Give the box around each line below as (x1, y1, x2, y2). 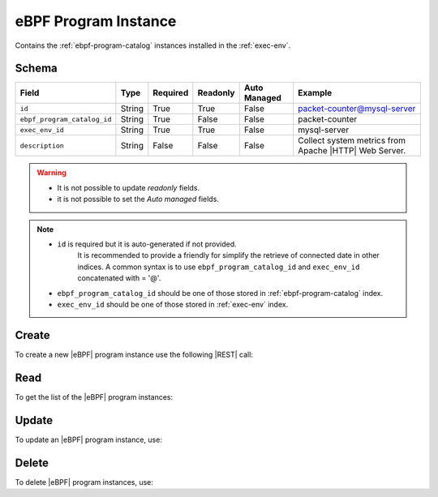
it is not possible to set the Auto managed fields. (57, 195, 219, 204)
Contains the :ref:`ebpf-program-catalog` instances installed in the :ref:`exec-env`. (15, 41, 291, 50)
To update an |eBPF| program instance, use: (15, 435, 162, 444)
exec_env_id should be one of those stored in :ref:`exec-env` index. (57, 299, 289, 309)
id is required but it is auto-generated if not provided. (57, 239, 237, 249)
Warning (36, 168, 67, 178)
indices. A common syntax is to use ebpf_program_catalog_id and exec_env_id (77, 262, 360, 272)
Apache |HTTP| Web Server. (297, 145, 406, 156)
